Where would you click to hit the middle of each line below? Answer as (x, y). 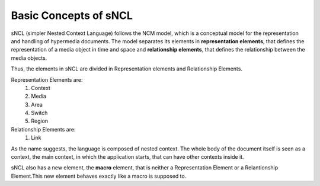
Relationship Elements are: (43, 129)
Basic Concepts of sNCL (72, 15)
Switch (39, 113)
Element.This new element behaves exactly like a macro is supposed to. (99, 176)
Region (40, 121)
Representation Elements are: (47, 79)
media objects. (29, 58)
